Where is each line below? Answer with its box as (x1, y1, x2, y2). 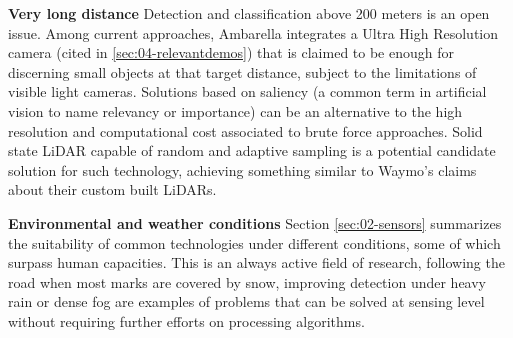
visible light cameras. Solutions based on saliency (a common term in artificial (8, 81, 487, 102)
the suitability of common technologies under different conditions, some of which (8, 232, 501, 253)
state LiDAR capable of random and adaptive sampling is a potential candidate (8, 140, 496, 161)
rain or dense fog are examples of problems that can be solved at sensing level (8, 291, 485, 312)
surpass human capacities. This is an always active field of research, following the (8, 252, 505, 273)
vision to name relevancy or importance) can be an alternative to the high (8, 100, 463, 121)
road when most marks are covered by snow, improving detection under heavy (8, 271, 487, 292)
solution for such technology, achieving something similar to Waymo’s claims (8, 159, 477, 180)
